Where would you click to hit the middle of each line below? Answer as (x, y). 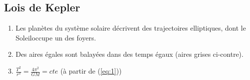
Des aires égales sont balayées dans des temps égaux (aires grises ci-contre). (129, 54)
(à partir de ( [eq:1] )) (91, 71)
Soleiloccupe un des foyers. (56, 37)
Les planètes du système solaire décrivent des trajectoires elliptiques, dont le (131, 28)
